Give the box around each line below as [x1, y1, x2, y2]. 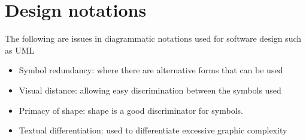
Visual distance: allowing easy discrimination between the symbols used [19, 83, 281, 96]
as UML [5, 43, 35, 56]
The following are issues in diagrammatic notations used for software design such [5, 32, 302, 45]
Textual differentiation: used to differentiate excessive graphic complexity [19, 124, 287, 136]
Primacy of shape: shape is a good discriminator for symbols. [19, 104, 243, 116]
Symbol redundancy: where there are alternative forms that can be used [19, 64, 283, 76]
